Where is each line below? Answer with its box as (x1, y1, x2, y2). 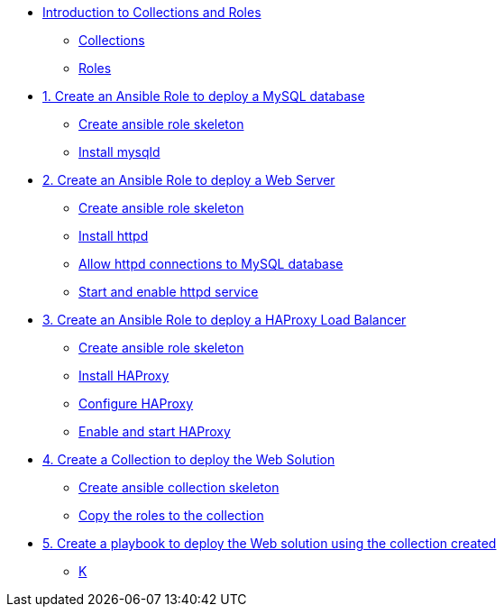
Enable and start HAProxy (78, 424, 231, 439)
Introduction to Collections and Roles (42, 5, 261, 20)
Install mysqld (78, 144, 160, 160)
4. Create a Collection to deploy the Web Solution (42, 452, 335, 467)
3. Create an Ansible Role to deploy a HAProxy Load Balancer (42, 312, 407, 327)
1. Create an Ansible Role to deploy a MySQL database (42, 88, 365, 104)
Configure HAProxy (78, 396, 194, 411)
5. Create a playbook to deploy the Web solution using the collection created (42, 536, 497, 551)
